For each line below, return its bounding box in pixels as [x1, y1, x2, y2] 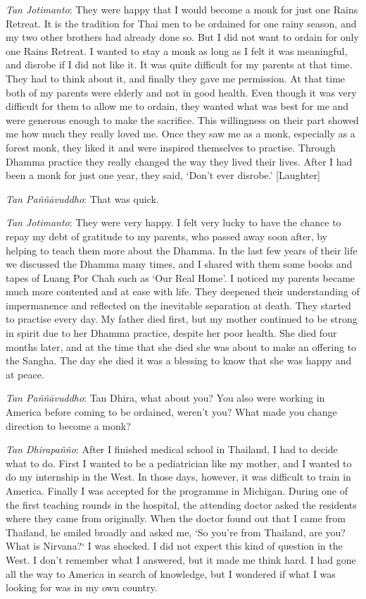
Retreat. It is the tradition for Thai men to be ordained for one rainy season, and [6, 16, 357, 30]
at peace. [6, 366, 44, 381]
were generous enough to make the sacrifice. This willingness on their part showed [6, 112, 359, 127]
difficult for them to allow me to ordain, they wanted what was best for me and [6, 99, 349, 113]
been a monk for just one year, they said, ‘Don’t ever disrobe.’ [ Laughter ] [6, 168, 320, 183]
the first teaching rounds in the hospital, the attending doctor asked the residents [6, 497, 357, 512]
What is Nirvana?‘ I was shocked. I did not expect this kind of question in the [6, 538, 343, 553]
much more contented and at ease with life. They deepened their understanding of [6, 284, 360, 299]
